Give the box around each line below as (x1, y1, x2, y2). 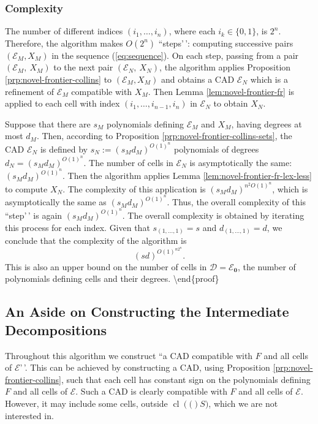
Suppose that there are (5, 117, 91, 130)
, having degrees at (231, 117, 302, 130)
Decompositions (5, 320, 107, 339)
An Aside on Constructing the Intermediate (5, 302, 289, 321)
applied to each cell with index (5, 97, 120, 110)
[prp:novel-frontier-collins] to (5, 73, 112, 85)
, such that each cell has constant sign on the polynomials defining (61, 373, 311, 385)
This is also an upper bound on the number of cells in (5, 260, 207, 273)
